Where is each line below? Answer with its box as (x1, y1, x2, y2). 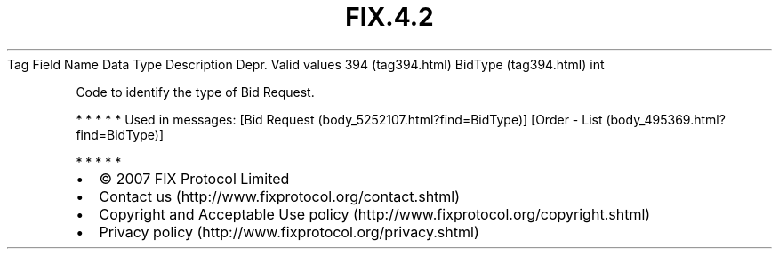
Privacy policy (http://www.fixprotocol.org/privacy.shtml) (99, 222, 479, 241)
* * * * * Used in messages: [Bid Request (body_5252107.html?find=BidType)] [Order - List (76, 111, 603, 127)
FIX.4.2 (345, 2, 434, 32)
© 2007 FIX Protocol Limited (99, 169, 290, 188)
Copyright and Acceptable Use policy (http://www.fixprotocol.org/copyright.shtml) (99, 204, 651, 223)
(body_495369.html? (606, 111, 726, 127)
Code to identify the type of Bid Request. (76, 84, 315, 100)
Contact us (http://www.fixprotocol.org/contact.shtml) (99, 187, 461, 205)
